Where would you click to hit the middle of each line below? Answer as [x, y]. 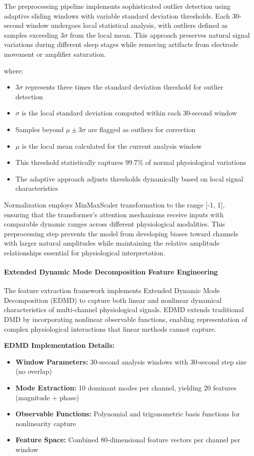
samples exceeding [31, 34]
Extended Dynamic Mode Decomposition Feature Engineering [111, 272]
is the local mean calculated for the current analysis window [112, 146]
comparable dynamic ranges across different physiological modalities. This [115, 224]
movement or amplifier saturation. [55, 54]
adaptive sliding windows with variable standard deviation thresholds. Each [117, 15]
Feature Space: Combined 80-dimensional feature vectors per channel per [128, 440]
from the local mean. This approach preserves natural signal [160, 34]
